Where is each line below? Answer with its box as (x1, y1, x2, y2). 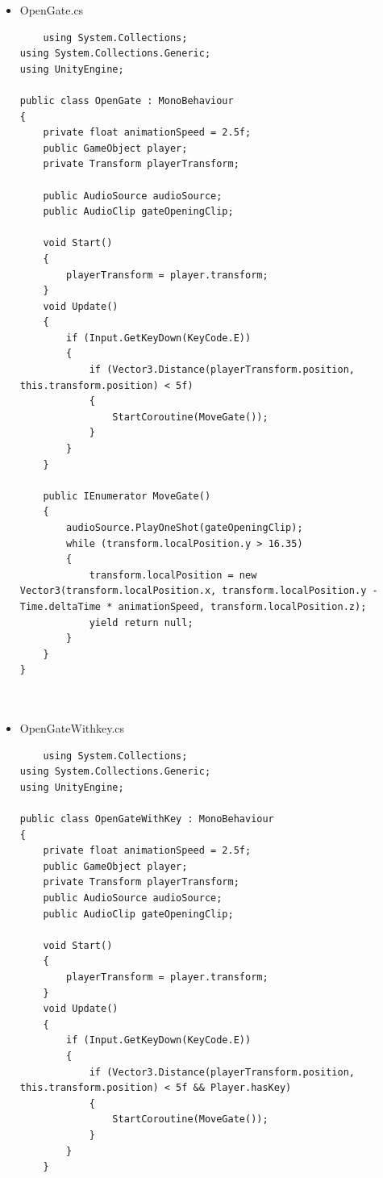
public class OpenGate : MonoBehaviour (19, 94, 234, 107)
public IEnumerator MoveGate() (43, 490, 211, 502)
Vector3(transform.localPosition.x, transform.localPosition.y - (19, 585, 378, 597)
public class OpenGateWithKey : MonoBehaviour (19, 813, 274, 825)
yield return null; (89, 616, 194, 629)
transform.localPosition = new (89, 569, 257, 581)
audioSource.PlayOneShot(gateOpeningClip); (66, 522, 303, 533)
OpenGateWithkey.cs (19, 720, 125, 737)
